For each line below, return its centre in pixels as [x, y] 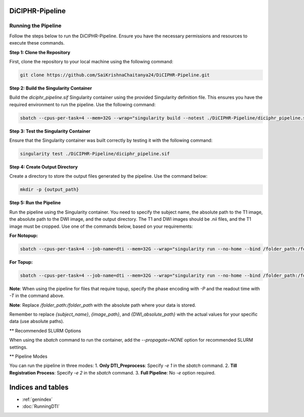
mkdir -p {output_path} [50, 190]
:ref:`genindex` [37, 399]
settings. [18, 347]
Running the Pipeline [35, 26]
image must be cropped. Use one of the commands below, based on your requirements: [101, 226]
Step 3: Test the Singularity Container [50, 131]
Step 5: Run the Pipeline [35, 203]
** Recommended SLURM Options [45, 330]
